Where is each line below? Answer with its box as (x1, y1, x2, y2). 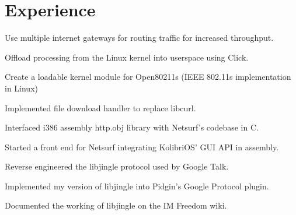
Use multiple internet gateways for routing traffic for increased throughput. (5, 31, 274, 44)
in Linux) (5, 82, 38, 94)
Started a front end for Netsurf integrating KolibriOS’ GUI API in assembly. (5, 140, 279, 153)
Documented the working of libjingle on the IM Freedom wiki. (5, 199, 227, 212)
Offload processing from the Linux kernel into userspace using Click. (5, 51, 249, 63)
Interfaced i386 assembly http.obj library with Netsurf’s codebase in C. (5, 121, 259, 133)
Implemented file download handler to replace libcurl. (5, 101, 196, 114)
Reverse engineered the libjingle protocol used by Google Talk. (5, 160, 229, 172)
